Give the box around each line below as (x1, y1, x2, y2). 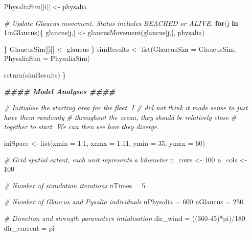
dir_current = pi (4, 222, 55, 233)
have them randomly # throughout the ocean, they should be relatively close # (4, 112, 237, 122)
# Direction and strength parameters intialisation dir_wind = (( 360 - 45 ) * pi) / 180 (4, 213, 245, 223)
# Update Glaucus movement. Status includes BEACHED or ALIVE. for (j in (4, 18, 238, 28)
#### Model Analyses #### (4, 86, 115, 96)
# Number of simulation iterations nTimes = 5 (4, 180, 145, 190)
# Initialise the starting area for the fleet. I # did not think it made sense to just (4, 102, 248, 113)
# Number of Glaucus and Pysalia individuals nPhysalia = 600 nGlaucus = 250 (4, 197, 244, 207)
